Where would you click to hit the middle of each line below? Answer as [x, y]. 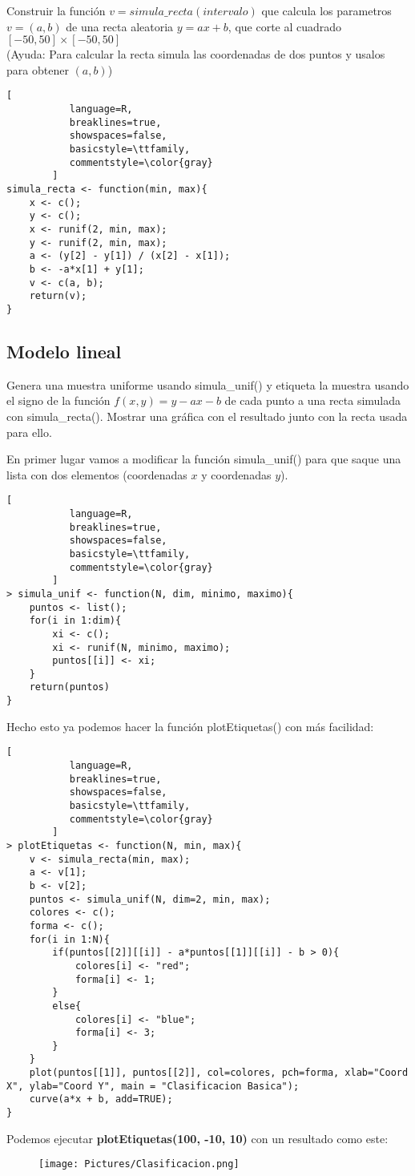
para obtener [38, 69]
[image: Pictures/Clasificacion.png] [139, 1164]
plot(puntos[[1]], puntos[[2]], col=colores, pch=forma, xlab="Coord [219, 1073]
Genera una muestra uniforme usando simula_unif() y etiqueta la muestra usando [208, 384]
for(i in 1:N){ [69, 939]
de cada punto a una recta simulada [313, 400]
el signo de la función [58, 400]
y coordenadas [236, 474]
